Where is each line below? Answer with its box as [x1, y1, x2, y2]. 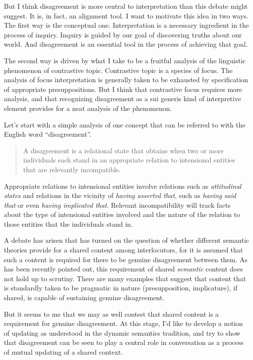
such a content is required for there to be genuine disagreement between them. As [4, 254, 248, 264]
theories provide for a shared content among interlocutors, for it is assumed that [4, 245, 243, 255]
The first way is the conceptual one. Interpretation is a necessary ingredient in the [4, 20, 249, 30]
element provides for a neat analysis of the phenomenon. [4, 103, 172, 113]
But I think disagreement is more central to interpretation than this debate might [4, 1, 248, 11]
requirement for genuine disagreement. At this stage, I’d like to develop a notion [4, 318, 243, 328]
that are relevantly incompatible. [23, 164, 121, 174]
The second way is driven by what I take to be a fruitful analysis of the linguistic [4, 55, 246, 65]
